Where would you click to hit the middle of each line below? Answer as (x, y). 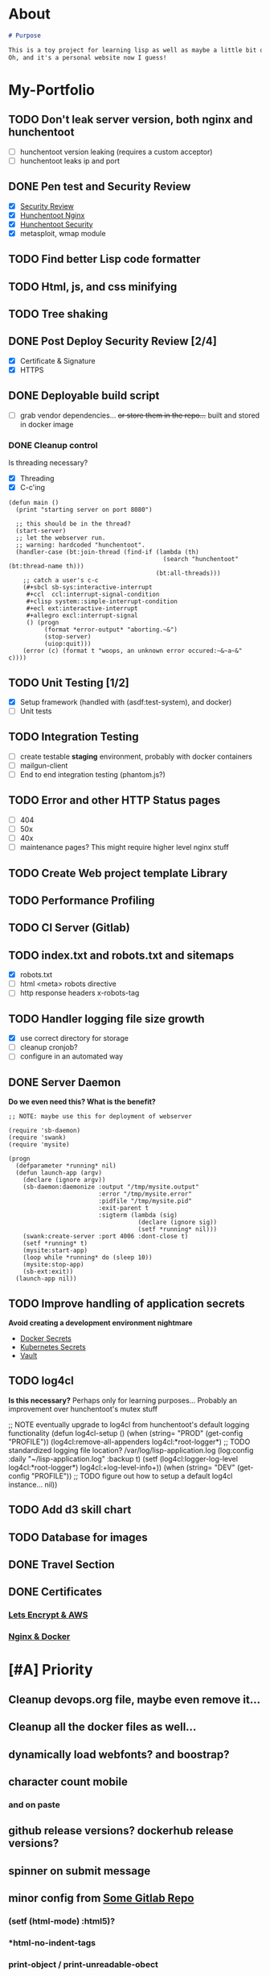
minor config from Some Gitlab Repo (101, 1898)
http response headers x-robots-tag (80, 993)
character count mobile (68, 1781)
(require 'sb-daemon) (45, 1131)
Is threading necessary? (48, 463)
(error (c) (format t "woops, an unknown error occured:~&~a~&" (133, 651)
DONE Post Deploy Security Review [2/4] (112, 341)
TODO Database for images (78, 1537)
